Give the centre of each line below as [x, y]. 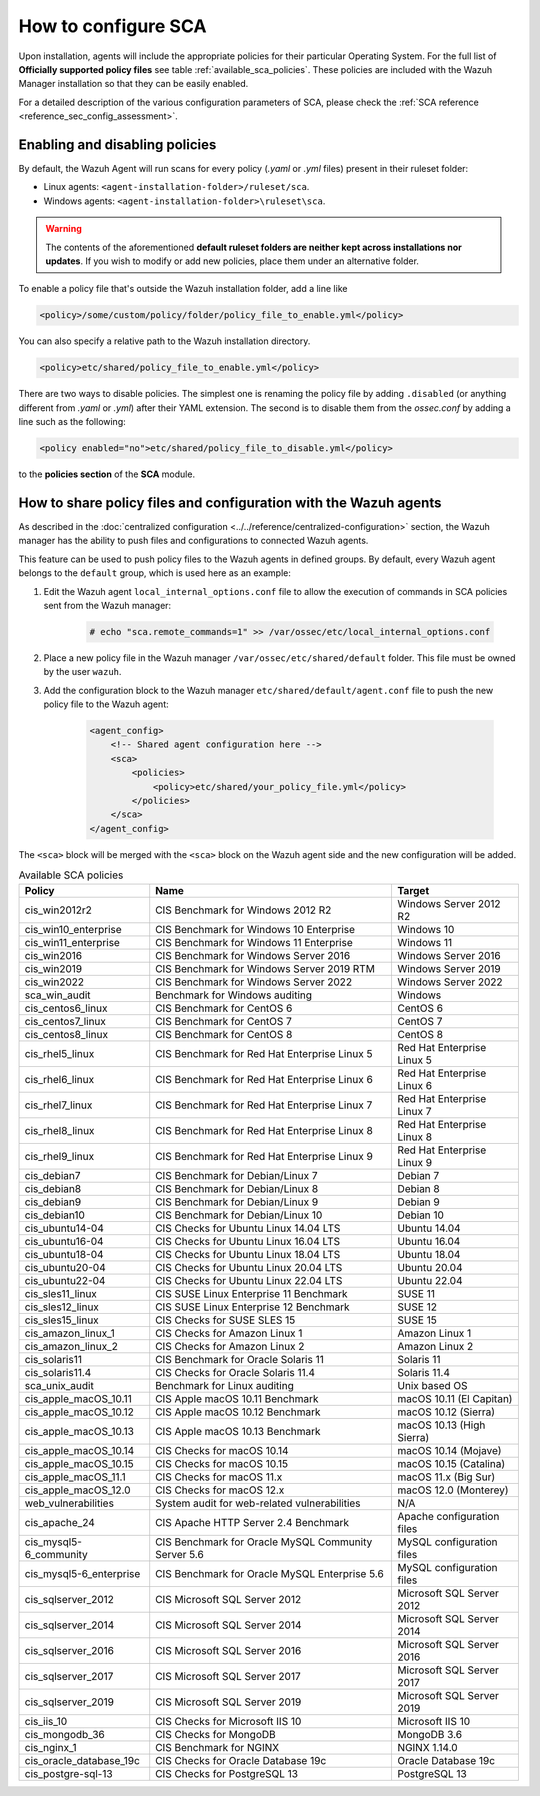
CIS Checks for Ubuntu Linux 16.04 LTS [248, 1241]
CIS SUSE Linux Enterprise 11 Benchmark [252, 1293]
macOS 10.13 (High [441, 1425]
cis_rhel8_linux [59, 1130]
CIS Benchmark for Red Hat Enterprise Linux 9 [264, 1156]
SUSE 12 [417, 1307]
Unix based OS [433, 1385]
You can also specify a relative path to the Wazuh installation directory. [164, 341]
